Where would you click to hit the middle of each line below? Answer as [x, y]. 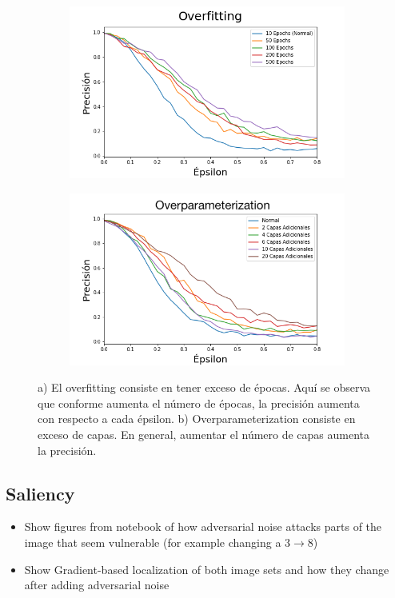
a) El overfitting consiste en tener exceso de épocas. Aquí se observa [204, 387]
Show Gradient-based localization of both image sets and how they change [207, 569]
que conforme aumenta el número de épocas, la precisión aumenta [199, 403]
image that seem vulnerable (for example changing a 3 [158, 542]
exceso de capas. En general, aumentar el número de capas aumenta [204, 434]
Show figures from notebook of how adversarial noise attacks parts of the [203, 526]
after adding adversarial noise [97, 585]
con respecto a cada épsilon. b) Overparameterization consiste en [197, 419]
